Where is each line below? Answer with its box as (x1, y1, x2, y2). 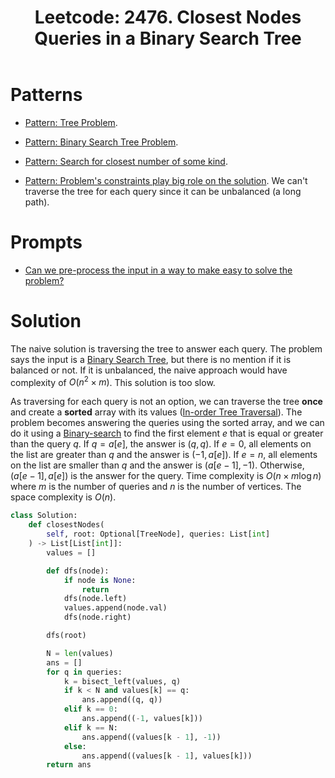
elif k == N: (63, 722, 118, 733)
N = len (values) (46, 648, 114, 658)
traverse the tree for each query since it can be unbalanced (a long (24, 185, 302, 197)
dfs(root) (46, 631, 87, 641)
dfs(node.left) (63, 594, 128, 604)
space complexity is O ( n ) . (10, 491, 117, 503)
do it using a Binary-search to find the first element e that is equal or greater (10, 427, 324, 440)
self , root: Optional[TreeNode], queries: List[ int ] (46, 529, 271, 540)
